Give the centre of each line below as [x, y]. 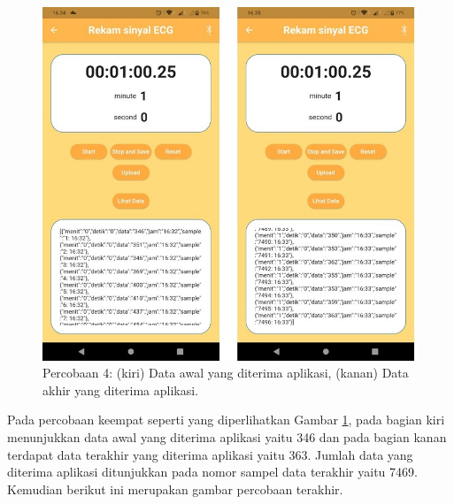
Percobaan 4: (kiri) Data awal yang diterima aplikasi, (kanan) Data [226, 373]
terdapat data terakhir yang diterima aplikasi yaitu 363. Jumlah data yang [210, 454]
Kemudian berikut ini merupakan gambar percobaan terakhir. [175, 489]
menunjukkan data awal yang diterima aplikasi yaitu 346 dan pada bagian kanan [227, 436]
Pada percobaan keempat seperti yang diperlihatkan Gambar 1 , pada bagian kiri [226, 420]
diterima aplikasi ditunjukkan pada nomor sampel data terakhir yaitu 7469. [212, 472]
